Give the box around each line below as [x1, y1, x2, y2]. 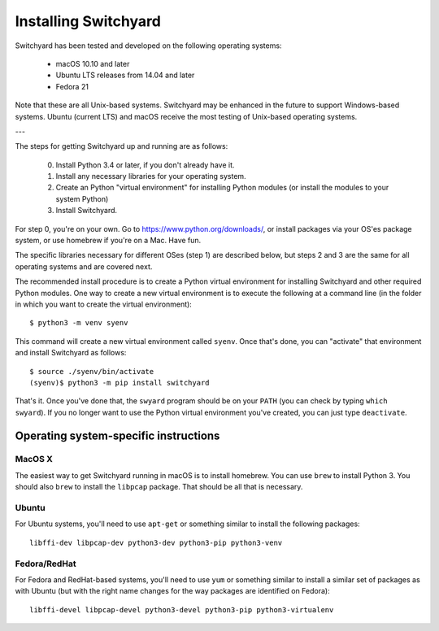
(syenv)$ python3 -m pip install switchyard [29, 378, 211, 387]
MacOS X [15, 454, 53, 465]
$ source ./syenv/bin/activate [29, 367, 154, 376]
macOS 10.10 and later [55, 59, 130, 68]
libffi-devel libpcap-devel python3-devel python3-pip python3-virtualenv [29, 605, 334, 614]
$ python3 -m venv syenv [29, 318, 128, 328]
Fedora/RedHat [15, 558, 76, 569]
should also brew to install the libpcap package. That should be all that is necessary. [15, 482, 303, 492]
